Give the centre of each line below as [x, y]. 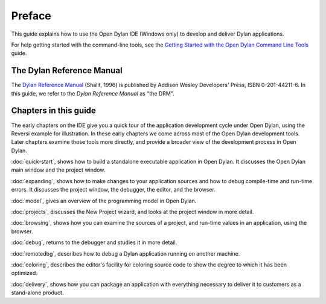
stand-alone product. [37, 293]
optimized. [24, 273]
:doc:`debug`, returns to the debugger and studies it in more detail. [94, 242]
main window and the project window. [58, 170]
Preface [31, 16]
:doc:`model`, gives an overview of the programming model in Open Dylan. [104, 201]
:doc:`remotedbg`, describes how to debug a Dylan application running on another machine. [126, 253]
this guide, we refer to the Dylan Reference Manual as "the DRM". [93, 93]
